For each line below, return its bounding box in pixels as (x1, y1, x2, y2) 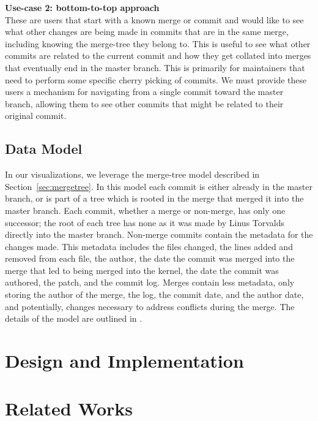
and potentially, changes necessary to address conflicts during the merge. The (5, 300, 295, 313)
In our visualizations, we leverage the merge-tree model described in (5, 168, 260, 181)
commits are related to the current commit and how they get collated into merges (5, 49, 311, 62)
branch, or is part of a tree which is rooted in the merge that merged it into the (5, 192, 304, 205)
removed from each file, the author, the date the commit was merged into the (5, 252, 295, 265)
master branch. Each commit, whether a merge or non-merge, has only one (5, 203, 286, 216)
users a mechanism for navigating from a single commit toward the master (5, 85, 284, 98)
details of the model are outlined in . (5, 312, 142, 325)
